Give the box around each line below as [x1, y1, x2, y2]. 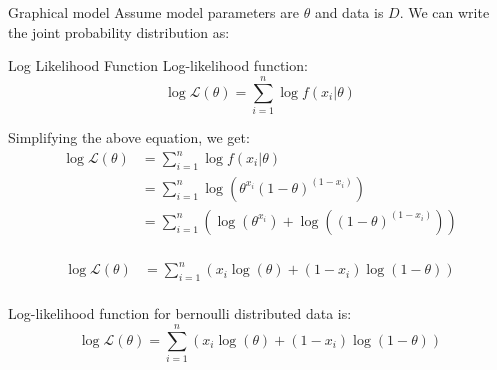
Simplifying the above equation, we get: [8, 126, 250, 147]
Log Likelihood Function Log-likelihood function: [8, 55, 308, 76]
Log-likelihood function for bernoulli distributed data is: [8, 303, 352, 324]
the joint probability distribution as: [8, 21, 230, 42]
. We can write [399, 2, 490, 22]
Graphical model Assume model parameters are [8, 2, 299, 22]
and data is [314, 2, 384, 22]
